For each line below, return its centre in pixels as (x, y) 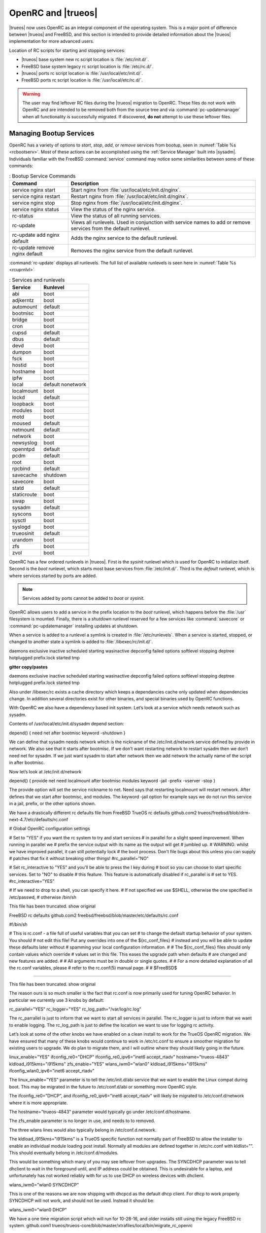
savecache (25, 475)
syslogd (21, 527)
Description (85, 183)
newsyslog (25, 442)
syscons (22, 514)
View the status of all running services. (116, 216)
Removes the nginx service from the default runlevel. (132, 251)
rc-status (23, 216)
